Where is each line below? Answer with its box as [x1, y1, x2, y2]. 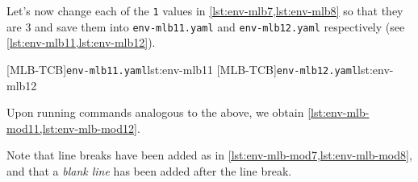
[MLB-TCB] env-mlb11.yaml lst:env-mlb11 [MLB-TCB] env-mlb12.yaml [6, 60, 358, 77]
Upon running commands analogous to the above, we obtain [6, 104, 304, 121]
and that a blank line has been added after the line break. [6, 162, 292, 179]
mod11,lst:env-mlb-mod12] [6, 119, 137, 136]
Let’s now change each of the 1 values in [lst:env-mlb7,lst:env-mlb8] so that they [6, 2, 403, 19]
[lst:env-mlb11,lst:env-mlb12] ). [6, 34, 156, 51]
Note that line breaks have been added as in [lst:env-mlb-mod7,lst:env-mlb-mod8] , [6, 147, 412, 163]
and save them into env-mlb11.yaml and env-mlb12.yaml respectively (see [35, 18, 405, 35]
